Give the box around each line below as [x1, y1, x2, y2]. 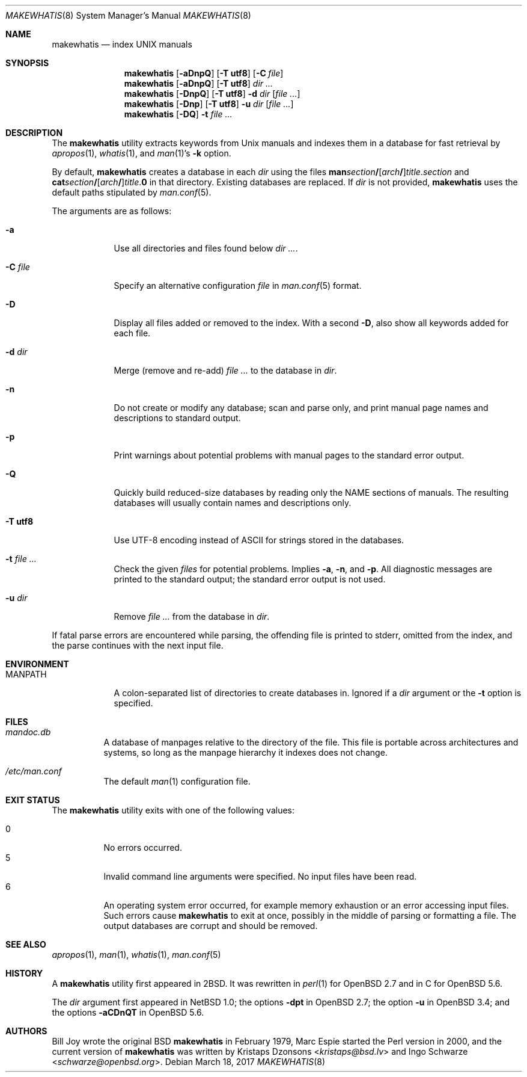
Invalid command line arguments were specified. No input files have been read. [103, 871, 417, 881]
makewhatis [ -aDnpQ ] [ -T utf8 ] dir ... [124, 78, 273, 88]
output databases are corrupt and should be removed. [103, 921, 318, 931]
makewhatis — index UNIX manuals [52, 39, 192, 49]
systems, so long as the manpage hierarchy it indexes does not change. [103, 747, 388, 758]
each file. [114, 328, 151, 338]
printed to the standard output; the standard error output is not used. [114, 574, 386, 584]
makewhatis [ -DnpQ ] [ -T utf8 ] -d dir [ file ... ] [124, 88, 300, 99]
